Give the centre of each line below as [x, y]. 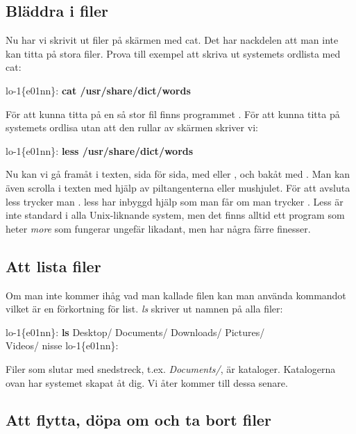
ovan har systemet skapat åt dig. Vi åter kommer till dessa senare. [147, 382]
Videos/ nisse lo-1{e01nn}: [62, 345]
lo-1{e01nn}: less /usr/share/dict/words [100, 150]
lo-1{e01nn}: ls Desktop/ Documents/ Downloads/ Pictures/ [135, 332]
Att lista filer [53, 266]
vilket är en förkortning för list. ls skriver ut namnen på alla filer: [144, 309]
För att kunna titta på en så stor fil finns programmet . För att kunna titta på [173, 114]
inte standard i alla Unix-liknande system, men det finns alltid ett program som [175, 215]
